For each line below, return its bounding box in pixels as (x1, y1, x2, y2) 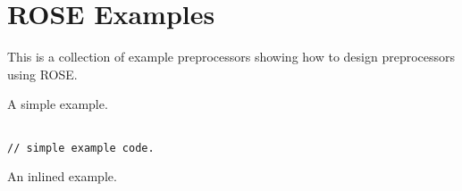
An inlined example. (7, 167, 117, 186)
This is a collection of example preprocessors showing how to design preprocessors (7, 47, 456, 66)
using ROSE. (7, 64, 78, 83)
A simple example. (7, 95, 108, 113)
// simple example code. (7, 141, 155, 154)
